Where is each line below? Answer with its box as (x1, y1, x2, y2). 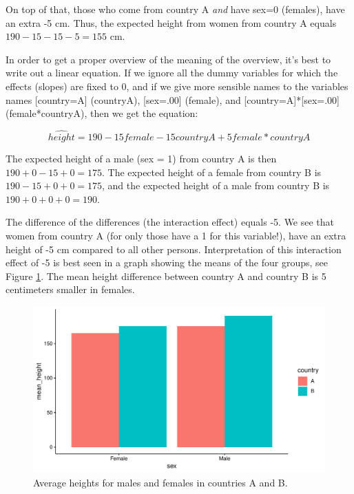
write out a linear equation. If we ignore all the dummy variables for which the (6, 65, 338, 80)
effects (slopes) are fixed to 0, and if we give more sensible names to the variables (6, 78, 348, 93)
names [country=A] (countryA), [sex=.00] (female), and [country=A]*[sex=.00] (6, 92, 340, 107)
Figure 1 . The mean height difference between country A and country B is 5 (6, 268, 326, 283)
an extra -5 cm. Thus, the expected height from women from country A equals (6, 15, 337, 30)
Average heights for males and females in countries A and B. (33, 475, 288, 489)
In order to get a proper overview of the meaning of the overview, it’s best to (6, 52, 331, 66)
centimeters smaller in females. (6, 282, 135, 297)
